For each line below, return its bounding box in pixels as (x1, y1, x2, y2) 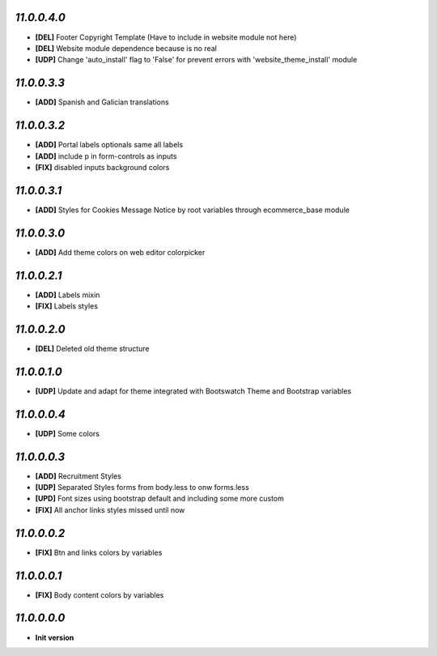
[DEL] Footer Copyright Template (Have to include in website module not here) (35, 32, 297, 42)
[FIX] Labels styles (35, 301, 99, 311)
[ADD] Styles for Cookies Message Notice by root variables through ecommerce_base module (35, 205, 350, 215)
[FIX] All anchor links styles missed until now (35, 505, 185, 514)
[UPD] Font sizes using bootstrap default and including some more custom (35, 494, 285, 504)
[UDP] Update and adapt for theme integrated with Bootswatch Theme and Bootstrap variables (35, 386, 352, 396)
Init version (35, 633, 74, 642)
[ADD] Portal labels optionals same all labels (35, 140, 184, 150)
